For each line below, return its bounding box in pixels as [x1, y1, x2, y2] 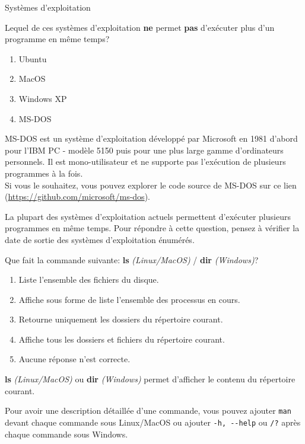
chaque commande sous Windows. [5, 427, 128, 440]
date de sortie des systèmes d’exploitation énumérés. [5, 233, 195, 245]
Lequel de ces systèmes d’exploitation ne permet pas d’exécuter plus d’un [5, 21, 275, 33]
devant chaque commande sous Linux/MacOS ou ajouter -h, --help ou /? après [5, 416, 301, 428]
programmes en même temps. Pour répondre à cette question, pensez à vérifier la [5, 222, 300, 234]
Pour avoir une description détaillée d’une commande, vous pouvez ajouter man [5, 404, 291, 417]
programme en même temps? [5, 33, 110, 45]
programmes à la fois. [5, 167, 83, 179]
